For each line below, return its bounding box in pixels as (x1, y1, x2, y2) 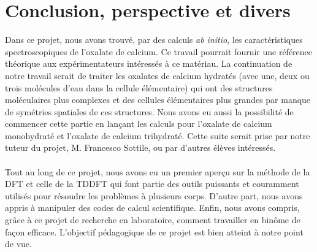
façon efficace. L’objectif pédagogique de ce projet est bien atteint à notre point (5, 225, 304, 238)
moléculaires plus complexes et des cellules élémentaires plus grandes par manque (5, 93, 311, 106)
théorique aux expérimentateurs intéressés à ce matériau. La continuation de (5, 57, 292, 70)
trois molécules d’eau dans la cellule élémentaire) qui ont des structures (5, 81, 273, 94)
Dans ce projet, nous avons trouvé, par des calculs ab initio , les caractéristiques (5, 33, 303, 46)
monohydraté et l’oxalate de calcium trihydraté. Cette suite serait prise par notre (5, 129, 310, 142)
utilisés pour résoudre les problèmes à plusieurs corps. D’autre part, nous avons (5, 189, 303, 202)
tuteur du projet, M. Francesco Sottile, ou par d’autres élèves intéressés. (5, 141, 276, 154)
